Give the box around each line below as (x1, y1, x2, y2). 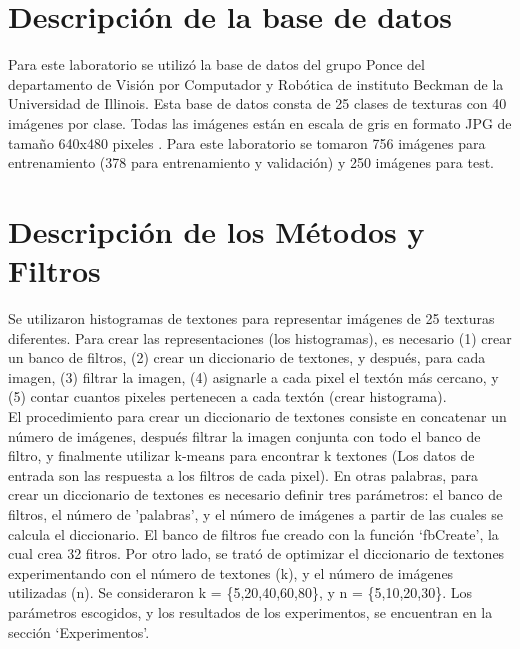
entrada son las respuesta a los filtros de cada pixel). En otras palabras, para (8, 464, 479, 485)
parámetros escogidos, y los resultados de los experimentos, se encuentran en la (8, 601, 493, 622)
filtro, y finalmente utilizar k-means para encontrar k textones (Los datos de (8, 445, 475, 466)
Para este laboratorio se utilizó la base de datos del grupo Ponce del (8, 54, 425, 75)
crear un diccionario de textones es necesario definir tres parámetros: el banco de (8, 484, 503, 505)
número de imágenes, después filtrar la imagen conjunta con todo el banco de (8, 425, 481, 446)
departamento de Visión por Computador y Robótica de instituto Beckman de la (8, 73, 504, 94)
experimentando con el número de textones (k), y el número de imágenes (8, 562, 454, 583)
